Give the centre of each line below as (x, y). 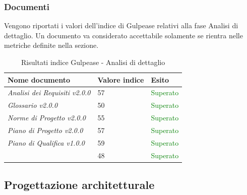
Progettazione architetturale (79, 185)
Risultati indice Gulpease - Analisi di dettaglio (93, 62)
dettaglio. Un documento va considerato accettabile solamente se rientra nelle (124, 35)
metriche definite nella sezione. (51, 45)
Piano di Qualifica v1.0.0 (46, 142)
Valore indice (121, 79)
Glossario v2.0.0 (33, 105)
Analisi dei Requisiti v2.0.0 (49, 92)
